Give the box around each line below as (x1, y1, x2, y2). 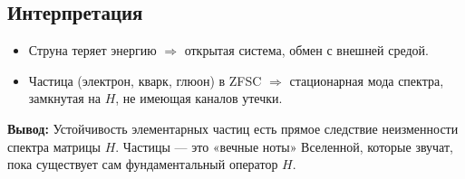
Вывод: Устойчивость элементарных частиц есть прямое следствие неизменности (7, 118, 459, 137)
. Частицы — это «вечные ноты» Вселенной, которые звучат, (115, 137, 453, 155)
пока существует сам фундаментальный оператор (7, 155, 278, 174)
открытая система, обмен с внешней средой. (184, 41, 429, 60)
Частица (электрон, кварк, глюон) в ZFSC (28, 71, 262, 89)
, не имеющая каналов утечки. (115, 89, 283, 108)
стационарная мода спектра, (289, 71, 444, 89)
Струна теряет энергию (28, 41, 157, 60)
